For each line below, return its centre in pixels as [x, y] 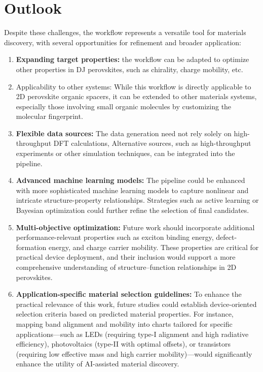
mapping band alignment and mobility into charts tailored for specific [124, 323]
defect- [227, 237]
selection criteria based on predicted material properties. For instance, [125, 314]
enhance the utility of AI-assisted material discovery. [98, 364]
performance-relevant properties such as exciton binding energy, [115, 237]
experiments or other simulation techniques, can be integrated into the [125, 153]
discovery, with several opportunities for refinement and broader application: [123, 42]
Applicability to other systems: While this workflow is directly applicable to [134, 86]
